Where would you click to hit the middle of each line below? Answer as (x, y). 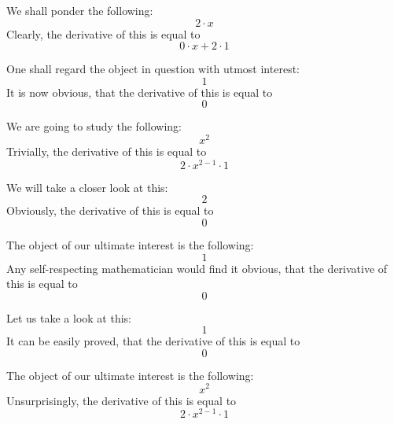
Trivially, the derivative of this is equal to (107, 151)
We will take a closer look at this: (87, 187)
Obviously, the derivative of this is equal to (110, 210)
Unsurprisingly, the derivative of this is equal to (122, 400)
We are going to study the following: (94, 126)
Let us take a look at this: (69, 317)
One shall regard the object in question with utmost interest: (153, 69)
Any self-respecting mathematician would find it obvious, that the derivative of (197, 268)
